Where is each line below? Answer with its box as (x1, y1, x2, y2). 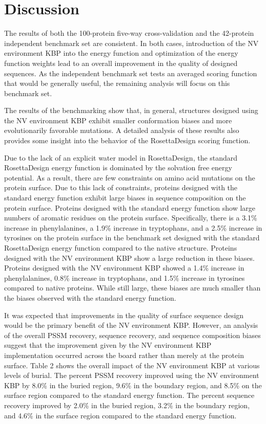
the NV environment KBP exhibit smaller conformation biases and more (4, 115, 232, 125)
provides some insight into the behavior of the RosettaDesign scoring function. (4, 135, 251, 146)
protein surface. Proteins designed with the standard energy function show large (4, 202, 256, 213)
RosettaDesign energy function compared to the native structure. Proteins (4, 242, 237, 253)
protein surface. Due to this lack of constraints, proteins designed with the (4, 182, 238, 193)
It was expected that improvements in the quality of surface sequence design (4, 309, 244, 320)
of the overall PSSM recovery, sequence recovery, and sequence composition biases (4, 329, 261, 340)
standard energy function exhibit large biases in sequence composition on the (4, 192, 246, 203)
